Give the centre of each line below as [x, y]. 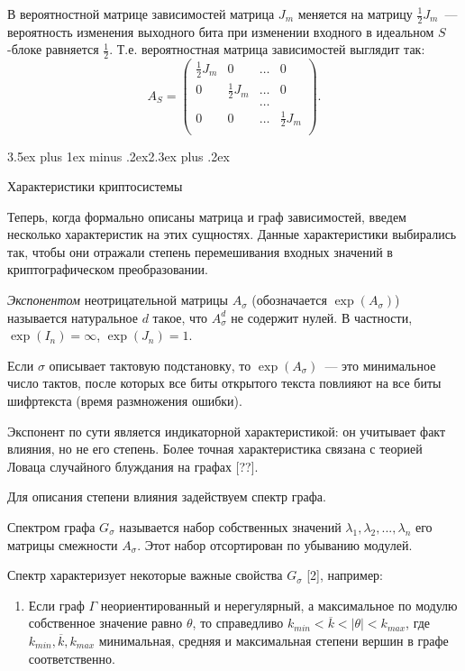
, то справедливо [238, 623]
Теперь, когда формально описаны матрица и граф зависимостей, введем [207, 216]
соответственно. [72, 658]
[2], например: [345, 575]
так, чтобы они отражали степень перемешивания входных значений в [200, 251]
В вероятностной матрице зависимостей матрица [141, 14]
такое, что [180, 317]
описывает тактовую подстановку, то [150, 365]
